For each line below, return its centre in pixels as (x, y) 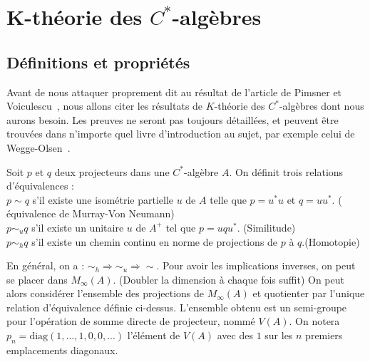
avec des (235, 335)
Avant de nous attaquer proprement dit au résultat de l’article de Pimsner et (174, 92)
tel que (181, 227)
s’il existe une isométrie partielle (103, 199)
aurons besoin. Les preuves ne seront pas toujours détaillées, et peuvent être (173, 119)
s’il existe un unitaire (78, 227)
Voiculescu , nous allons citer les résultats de (105, 106)
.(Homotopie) (331, 241)
